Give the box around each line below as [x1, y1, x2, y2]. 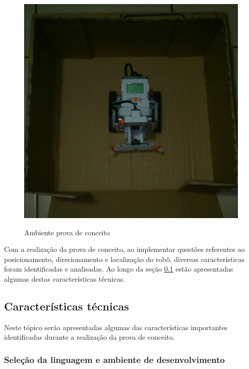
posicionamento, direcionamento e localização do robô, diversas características [4, 253, 244, 264]
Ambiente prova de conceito [24, 227, 110, 237]
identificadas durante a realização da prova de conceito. [4, 332, 175, 342]
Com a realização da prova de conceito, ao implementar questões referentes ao [4, 244, 245, 254]
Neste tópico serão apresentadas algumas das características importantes [4, 322, 228, 332]
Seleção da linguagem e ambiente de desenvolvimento [4, 353, 225, 365]
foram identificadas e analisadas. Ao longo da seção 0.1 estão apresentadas [4, 263, 233, 274]
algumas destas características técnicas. [4, 273, 126, 284]
